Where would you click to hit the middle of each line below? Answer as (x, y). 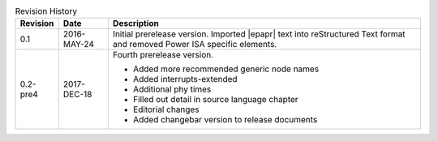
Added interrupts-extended (185, 79)
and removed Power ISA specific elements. (195, 45)
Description (136, 23)
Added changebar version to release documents (225, 120)
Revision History (46, 11)
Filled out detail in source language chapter (216, 100)
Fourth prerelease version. (163, 55)
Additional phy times (172, 89)
